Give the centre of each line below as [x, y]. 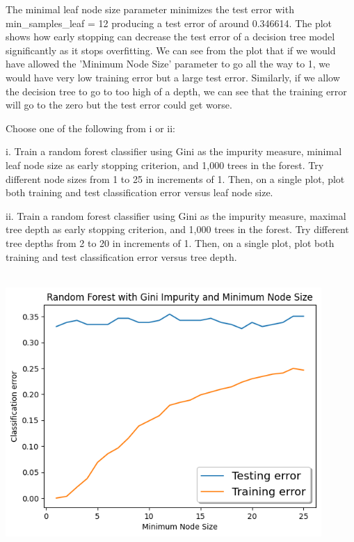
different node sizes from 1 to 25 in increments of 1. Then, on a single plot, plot [175, 178]
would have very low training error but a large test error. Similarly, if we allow [173, 77]
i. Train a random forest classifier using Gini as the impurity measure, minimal [174, 151]
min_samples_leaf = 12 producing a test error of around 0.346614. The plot [169, 23]
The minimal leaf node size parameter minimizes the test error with [150, 9]
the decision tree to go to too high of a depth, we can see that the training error [176, 91]
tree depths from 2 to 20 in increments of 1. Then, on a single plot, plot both [170, 242]
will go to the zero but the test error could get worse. [119, 105]
